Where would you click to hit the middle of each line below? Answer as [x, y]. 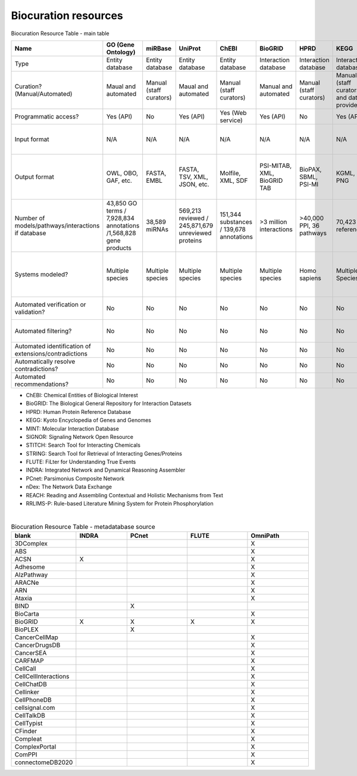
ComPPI [26, 755]
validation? [30, 311]
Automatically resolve [45, 361]
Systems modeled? [41, 274]
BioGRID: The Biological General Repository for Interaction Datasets [109, 403]
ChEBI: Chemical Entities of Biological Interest [82, 395]
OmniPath [265, 536]
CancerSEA [31, 653]
